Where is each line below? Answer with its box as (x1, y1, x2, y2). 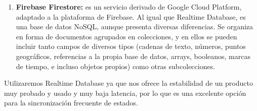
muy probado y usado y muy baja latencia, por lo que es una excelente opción (4, 87, 246, 98)
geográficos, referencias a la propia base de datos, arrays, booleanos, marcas (16, 50, 250, 61)
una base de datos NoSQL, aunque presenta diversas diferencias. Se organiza (16, 21, 253, 32)
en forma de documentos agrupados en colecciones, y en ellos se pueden (16, 31, 237, 41)
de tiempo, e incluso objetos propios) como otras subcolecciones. (16, 61, 216, 71)
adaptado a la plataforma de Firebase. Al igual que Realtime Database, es (16, 11, 246, 22)
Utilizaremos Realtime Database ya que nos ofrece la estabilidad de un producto (4, 78, 253, 88)
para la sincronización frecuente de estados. (4, 97, 138, 108)
